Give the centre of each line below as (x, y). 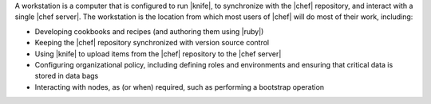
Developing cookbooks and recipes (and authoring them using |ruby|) (149, 31)
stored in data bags (67, 76)
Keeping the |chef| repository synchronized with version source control (152, 43)
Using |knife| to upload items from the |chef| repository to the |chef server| (158, 54)
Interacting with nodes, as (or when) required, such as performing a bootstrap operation (180, 87)
